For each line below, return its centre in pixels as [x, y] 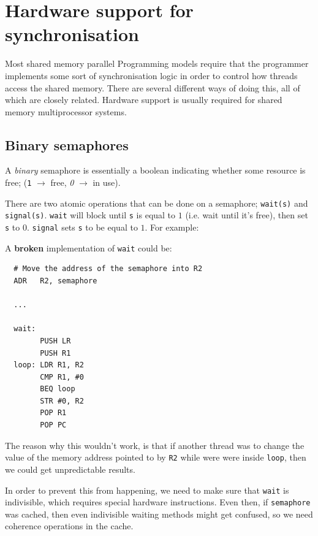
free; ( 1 [18, 182]
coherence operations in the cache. [69, 526]
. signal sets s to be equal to [82, 227]
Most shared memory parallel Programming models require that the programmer [157, 63]
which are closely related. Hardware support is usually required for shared [144, 100]
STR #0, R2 [62, 401]
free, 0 [62, 182]
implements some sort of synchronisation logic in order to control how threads [151, 75]
